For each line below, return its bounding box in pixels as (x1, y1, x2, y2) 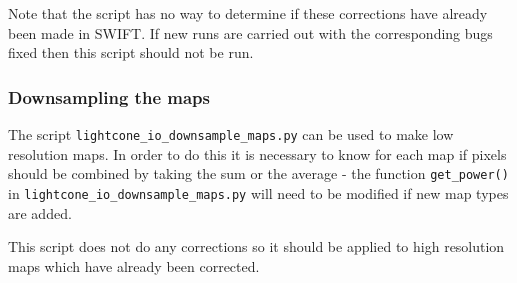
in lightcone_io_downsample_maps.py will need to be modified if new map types (8, 182, 509, 203)
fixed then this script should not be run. (8, 42, 254, 63)
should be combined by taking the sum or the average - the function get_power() (8, 163, 509, 184)
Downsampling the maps (8, 84, 210, 109)
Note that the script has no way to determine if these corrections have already (8, 3, 488, 23)
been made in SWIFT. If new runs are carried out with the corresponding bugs (8, 22, 493, 43)
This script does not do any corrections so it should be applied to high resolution (8, 236, 505, 257)
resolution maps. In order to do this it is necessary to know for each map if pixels (8, 143, 507, 164)
